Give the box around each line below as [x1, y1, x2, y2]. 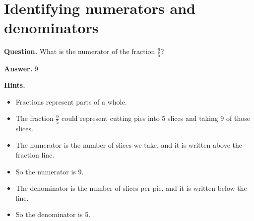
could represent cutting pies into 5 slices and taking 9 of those [61, 113, 250, 123]
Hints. [4, 80, 25, 90]
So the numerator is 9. [15, 166, 84, 176]
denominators [4, 17, 99, 38]
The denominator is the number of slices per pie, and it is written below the [15, 183, 247, 193]
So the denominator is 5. [15, 209, 91, 220]
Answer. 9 [4, 63, 38, 73]
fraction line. [15, 149, 55, 160]
